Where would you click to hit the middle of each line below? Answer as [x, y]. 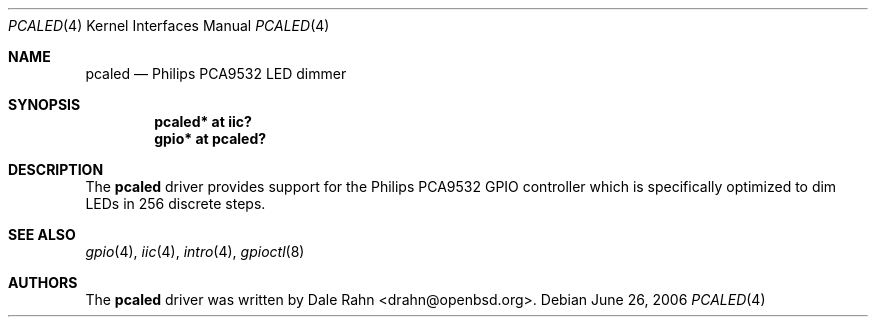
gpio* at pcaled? [210, 138]
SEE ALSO [42, 234]
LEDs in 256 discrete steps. [175, 203]
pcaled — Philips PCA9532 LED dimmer [216, 73]
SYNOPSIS [44, 104]
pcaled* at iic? [203, 121]
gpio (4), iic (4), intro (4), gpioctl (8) [195, 251]
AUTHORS [43, 282]
